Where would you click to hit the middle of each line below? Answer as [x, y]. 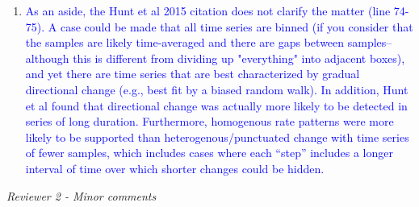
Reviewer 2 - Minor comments [82, 195]
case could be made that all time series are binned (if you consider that [237, 26]
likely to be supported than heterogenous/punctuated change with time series [217, 137]
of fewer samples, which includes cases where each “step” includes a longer [209, 153]
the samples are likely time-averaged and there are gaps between [185, 42]
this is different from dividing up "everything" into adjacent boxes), [239, 58]
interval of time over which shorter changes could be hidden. [175, 168]
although [47, 58]
